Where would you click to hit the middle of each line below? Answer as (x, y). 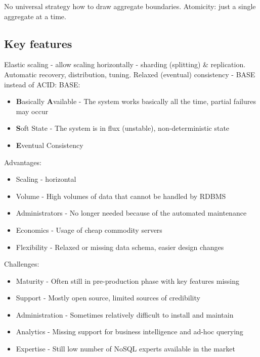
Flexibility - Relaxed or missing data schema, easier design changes (120, 247)
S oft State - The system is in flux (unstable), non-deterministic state (123, 128)
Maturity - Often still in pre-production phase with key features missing (127, 280)
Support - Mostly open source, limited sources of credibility (108, 298)
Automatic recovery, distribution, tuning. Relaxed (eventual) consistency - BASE (130, 74)
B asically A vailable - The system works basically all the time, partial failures (136, 101)
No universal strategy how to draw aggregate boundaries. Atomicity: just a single (130, 6)
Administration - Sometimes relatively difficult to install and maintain (125, 314)
